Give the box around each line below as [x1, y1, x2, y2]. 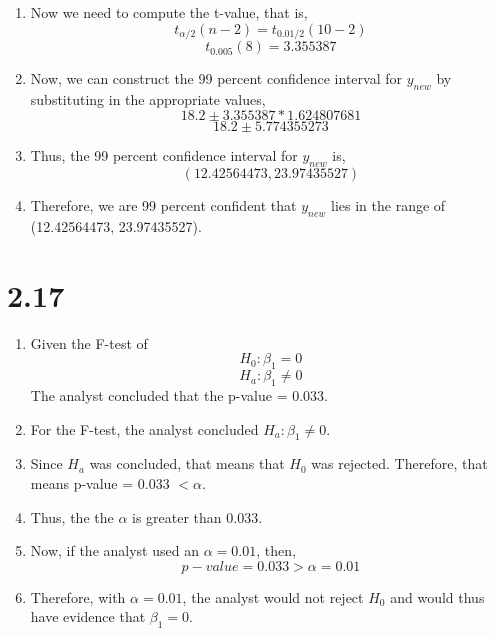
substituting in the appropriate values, [30, 88, 266, 109]
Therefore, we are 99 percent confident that [30, 195, 297, 216]
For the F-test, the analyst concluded [30, 418, 259, 439]
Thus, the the [30, 506, 114, 527]
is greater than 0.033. [132, 506, 263, 527]
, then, [256, 540, 296, 561]
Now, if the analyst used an [30, 540, 199, 561]
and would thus [390, 586, 485, 607]
